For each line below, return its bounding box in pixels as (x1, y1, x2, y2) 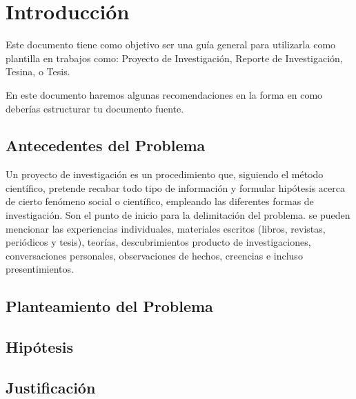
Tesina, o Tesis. (6, 64, 70, 79)
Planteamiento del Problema (6, 295, 213, 317)
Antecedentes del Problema (6, 135, 206, 156)
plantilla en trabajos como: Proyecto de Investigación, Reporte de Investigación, (6, 50, 343, 65)
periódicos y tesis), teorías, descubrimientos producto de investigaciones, (6, 235, 311, 249)
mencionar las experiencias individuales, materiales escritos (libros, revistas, (6, 221, 326, 235)
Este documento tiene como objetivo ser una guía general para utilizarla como (6, 37, 336, 52)
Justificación (6, 377, 96, 398)
